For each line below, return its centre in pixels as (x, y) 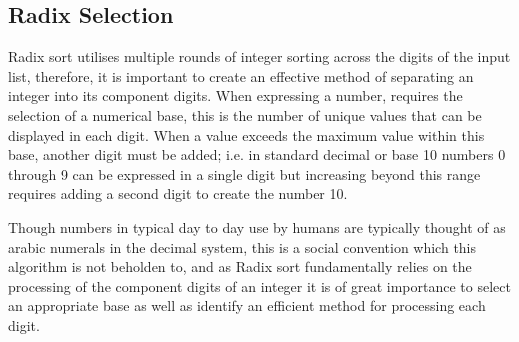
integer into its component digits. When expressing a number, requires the (235, 95)
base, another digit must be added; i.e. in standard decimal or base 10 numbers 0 (257, 154)
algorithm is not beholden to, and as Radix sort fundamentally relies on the (240, 266)
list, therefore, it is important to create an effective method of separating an (241, 75)
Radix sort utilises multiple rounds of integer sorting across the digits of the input (259, 56)
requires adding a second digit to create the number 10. (178, 193)
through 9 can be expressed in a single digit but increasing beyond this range (244, 173)
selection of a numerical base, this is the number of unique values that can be (245, 114)
